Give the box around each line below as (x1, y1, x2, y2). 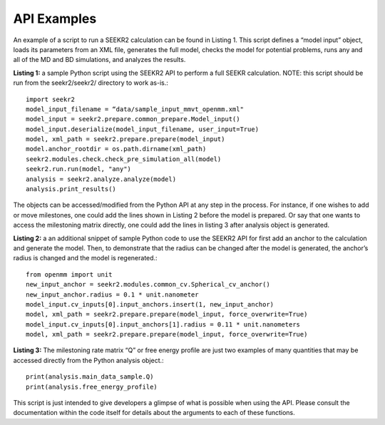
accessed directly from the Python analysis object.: (13, 356, 164, 364)
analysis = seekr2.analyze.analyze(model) (26, 175, 177, 183)
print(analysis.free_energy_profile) (26, 382, 158, 391)
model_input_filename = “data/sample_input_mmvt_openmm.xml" (26, 105, 244, 113)
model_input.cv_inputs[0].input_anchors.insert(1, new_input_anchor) (26, 300, 274, 308)
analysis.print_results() (26, 185, 117, 193)
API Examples (13, 11, 97, 26)
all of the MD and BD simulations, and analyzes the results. (13, 56, 186, 64)
